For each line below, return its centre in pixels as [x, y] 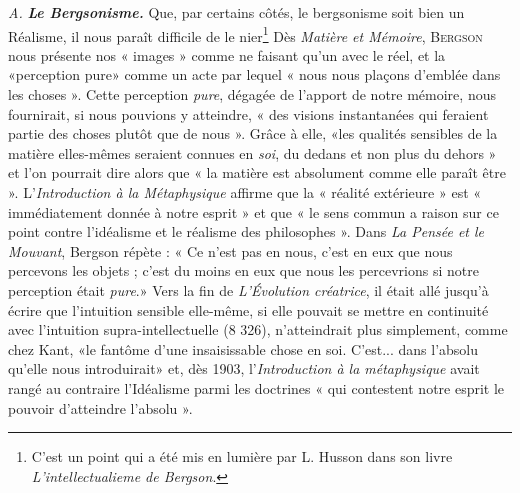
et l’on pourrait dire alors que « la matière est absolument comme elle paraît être [257, 172]
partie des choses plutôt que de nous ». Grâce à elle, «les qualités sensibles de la [253, 133]
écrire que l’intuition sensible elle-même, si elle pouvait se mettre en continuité [248, 309]
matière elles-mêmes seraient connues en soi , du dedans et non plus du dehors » [252, 152]
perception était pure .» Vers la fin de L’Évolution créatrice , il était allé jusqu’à [248, 289]
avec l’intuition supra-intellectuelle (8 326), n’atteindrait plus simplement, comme [258, 329]
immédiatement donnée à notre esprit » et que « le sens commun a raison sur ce [253, 211]
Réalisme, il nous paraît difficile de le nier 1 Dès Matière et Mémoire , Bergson [245, 34]
